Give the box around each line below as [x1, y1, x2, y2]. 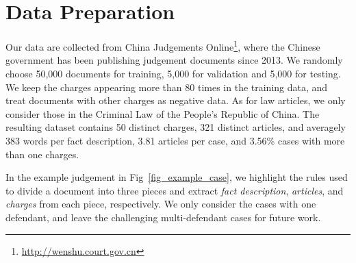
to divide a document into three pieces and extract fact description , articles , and [5, 183, 344, 197]
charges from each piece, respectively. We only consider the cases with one [5, 197, 316, 211]
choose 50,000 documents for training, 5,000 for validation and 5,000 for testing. [5, 66, 341, 80]
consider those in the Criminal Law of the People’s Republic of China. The [5, 106, 320, 121]
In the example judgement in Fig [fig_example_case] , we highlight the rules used [5, 170, 348, 184]
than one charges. [5, 147, 79, 161]
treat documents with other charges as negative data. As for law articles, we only [5, 93, 346, 108]
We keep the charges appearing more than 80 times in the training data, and [5, 79, 328, 94]
